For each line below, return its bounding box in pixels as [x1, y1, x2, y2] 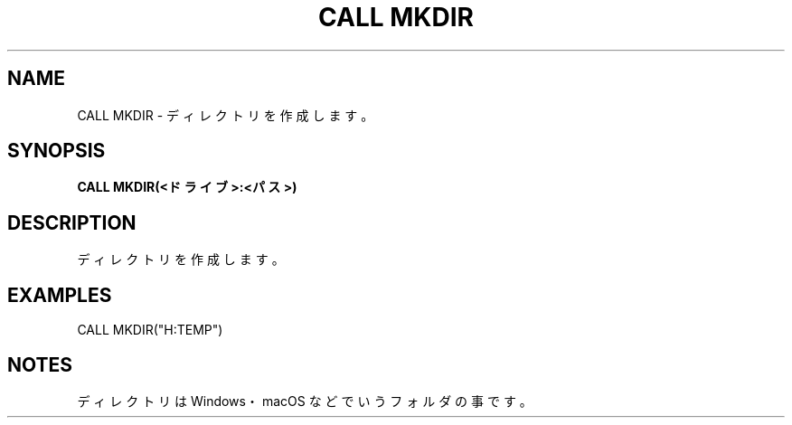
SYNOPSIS [7, 139, 106, 163]
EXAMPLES [7, 283, 112, 307]
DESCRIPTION [7, 211, 137, 234]
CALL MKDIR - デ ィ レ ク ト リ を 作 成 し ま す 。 [77, 107, 374, 123]
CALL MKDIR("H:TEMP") [77, 322, 223, 338]
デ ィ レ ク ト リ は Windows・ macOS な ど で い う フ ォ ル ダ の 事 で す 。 [77, 392, 533, 409]
